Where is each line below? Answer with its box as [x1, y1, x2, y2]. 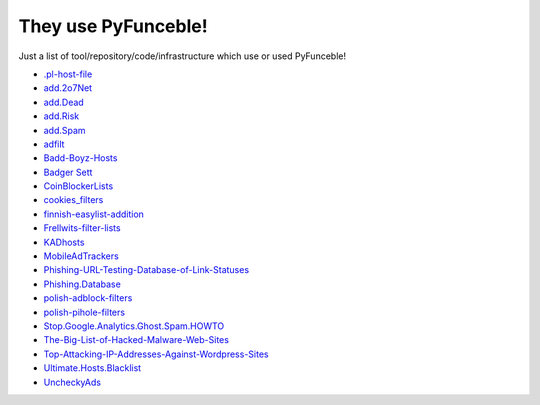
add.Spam [43, 124, 86, 136]
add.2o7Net [43, 82, 93, 94]
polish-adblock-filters [43, 292, 133, 304]
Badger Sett [43, 166, 93, 178]
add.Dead [43, 96, 84, 108]
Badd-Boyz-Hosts [43, 152, 118, 164]
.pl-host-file [43, 68, 93, 80]
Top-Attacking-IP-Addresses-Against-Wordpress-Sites [43, 348, 269, 360]
